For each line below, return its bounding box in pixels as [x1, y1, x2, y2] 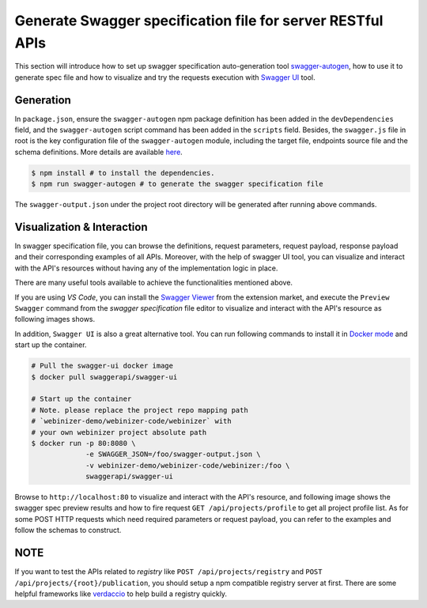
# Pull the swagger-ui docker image [31, 361, 174, 371]
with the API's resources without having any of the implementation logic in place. [14, 263, 278, 273]
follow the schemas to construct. [14, 526, 122, 535]
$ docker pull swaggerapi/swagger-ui [31, 372, 178, 381]
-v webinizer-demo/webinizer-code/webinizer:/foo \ [85, 461, 290, 470]
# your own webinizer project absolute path [31, 428, 207, 436]
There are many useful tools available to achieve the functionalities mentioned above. [14, 278, 293, 288]
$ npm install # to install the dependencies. [31, 168, 215, 177]
